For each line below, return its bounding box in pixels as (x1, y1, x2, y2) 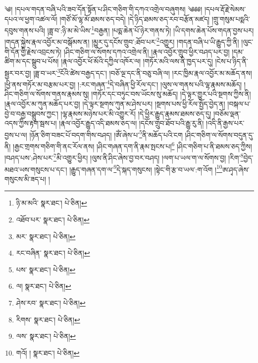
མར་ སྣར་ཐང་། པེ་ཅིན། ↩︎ (16, 231, 76, 241)
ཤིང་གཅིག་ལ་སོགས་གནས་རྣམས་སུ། (4, 89, 89, 99)
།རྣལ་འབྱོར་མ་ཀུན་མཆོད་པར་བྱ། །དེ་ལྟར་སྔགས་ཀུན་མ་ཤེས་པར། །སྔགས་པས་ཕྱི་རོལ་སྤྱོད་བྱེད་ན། (4, 98, 225, 108)
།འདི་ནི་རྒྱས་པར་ (206, 118, 245, 128)
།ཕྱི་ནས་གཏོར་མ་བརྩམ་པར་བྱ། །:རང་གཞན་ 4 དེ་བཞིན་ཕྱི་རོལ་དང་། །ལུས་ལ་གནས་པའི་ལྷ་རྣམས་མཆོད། (4, 78, 242, 89)
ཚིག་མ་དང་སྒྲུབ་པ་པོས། (4, 56, 59, 66)
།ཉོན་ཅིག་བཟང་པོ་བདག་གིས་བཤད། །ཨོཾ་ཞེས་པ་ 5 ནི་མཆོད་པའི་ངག (29, 128, 183, 140)
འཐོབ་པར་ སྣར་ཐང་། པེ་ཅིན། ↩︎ (16, 214, 90, 224)
